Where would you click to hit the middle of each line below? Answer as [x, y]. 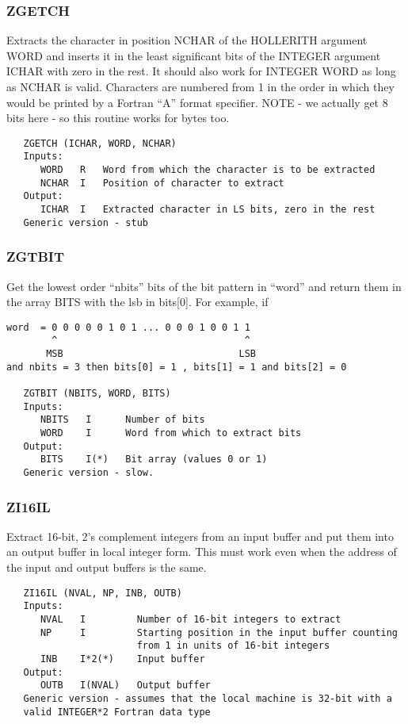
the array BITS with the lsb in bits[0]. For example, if [137, 302]
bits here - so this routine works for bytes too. [118, 118]
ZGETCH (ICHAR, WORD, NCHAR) [100, 143]
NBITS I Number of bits [122, 420]
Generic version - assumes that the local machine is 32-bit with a [208, 698]
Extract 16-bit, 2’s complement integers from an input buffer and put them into [200, 536]
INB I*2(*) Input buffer [122, 659]
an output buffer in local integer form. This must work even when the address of [202, 552]
